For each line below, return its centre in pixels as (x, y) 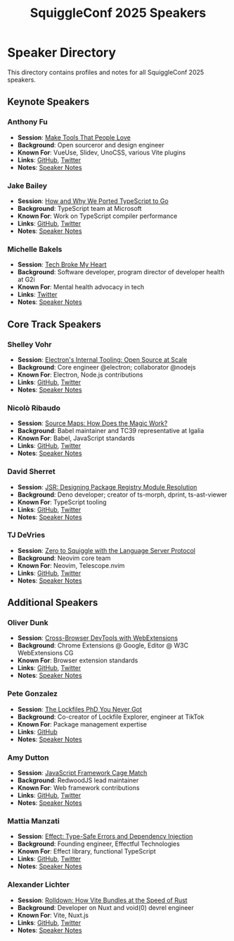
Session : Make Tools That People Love (74, 137)
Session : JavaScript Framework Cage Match (82, 773)
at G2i (26, 279)
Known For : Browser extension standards (78, 660)
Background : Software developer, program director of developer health (121, 272)
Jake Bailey (27, 186)
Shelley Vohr (30, 344)
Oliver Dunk (28, 623)
